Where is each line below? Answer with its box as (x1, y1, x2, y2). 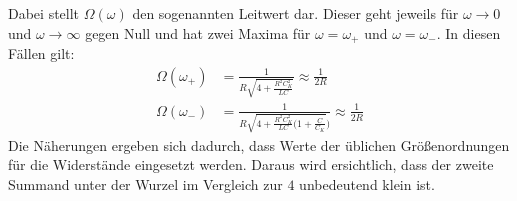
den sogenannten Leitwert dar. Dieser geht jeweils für (132, 3, 459, 23)
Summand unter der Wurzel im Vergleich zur (8, 173, 283, 194)
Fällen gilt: (8, 43, 75, 64)
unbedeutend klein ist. (299, 173, 435, 194)
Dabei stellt (8, 3, 80, 23)
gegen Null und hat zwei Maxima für (85, 22, 311, 43)
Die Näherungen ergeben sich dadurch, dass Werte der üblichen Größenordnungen (8, 134, 510, 155)
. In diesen (436, 22, 501, 43)
